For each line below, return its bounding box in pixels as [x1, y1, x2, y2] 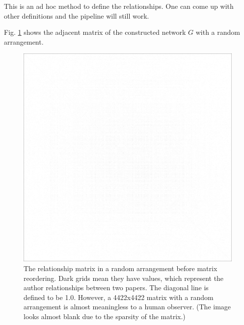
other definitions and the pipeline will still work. [4, 10, 149, 21]
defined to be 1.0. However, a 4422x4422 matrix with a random [24, 292, 214, 302]
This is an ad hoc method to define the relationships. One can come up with [4, 1, 234, 11]
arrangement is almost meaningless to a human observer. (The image [24, 301, 231, 312]
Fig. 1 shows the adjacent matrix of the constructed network [4, 27, 186, 37]
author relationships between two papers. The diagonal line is [24, 282, 209, 293]
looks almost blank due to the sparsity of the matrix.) [24, 311, 186, 321]
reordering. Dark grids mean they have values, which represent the [24, 273, 224, 283]
